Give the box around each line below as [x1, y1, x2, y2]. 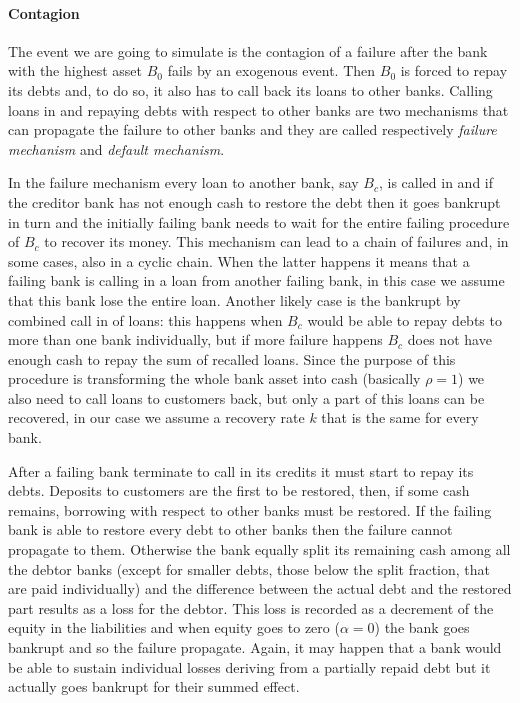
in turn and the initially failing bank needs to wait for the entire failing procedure [8, 211, 510, 232]
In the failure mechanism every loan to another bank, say [8, 172, 359, 193]
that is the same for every [321, 407, 479, 428]
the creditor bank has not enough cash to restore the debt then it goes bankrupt [8, 191, 501, 212]
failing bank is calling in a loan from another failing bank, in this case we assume [8, 270, 505, 291]
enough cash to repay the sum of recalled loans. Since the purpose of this [8, 348, 456, 369]
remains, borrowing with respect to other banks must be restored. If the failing [8, 499, 492, 520]
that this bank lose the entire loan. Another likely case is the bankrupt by [8, 289, 461, 310]
